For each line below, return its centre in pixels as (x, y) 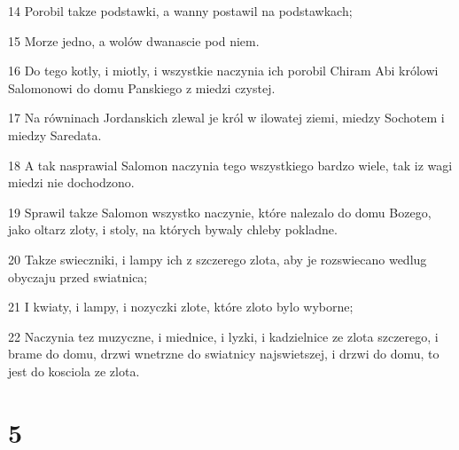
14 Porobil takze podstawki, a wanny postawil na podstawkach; (180, 11)
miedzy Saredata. (55, 134)
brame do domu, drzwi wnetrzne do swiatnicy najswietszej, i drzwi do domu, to (224, 354)
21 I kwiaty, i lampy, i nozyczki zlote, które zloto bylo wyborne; (181, 307)
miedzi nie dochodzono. (71, 182)
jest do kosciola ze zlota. (74, 371)
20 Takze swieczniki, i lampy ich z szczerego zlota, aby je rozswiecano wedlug (218, 259)
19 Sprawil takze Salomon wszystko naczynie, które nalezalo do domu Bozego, (220, 212)
